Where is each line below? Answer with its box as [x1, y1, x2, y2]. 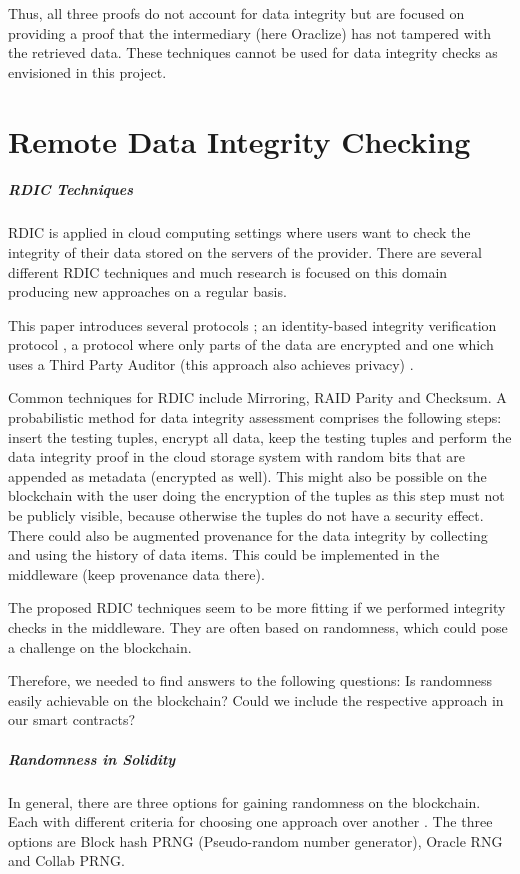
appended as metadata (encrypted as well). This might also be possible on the [8, 465, 487, 486]
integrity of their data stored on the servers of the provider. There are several [8, 241, 482, 262]
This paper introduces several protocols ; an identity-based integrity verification [8, 314, 497, 335]
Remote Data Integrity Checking [8, 120, 471, 161]
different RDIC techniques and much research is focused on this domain [8, 261, 448, 282]
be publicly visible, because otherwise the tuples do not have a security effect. [8, 505, 484, 526]
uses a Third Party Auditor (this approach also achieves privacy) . [8, 353, 414, 374]
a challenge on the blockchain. [8, 636, 192, 657]
